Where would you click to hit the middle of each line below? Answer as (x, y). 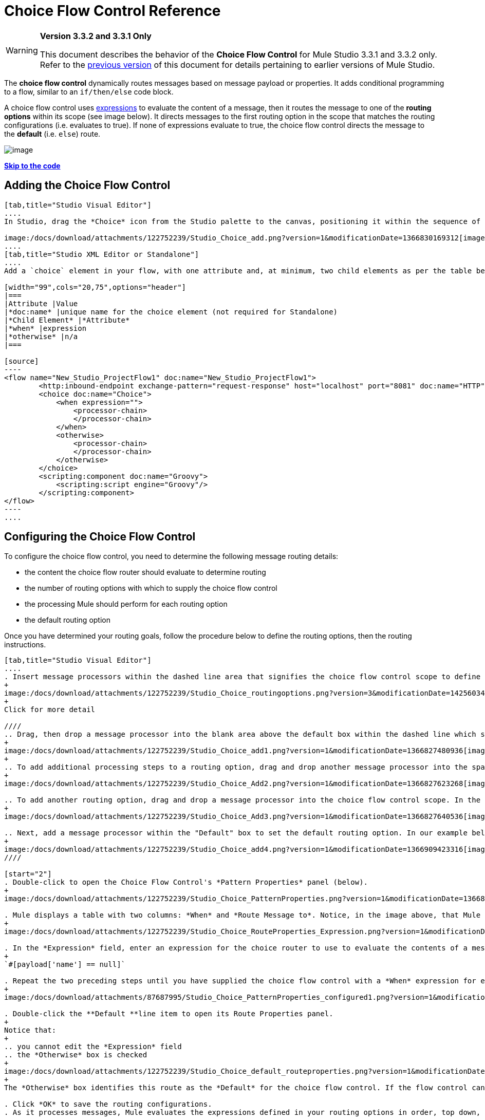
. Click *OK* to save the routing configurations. (108, 1104)
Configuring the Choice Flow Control (100, 537)
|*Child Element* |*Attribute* (67, 320)
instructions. (25, 645)
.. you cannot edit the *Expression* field (93, 1047)
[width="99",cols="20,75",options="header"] (95, 287)
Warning (22, 50)
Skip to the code (32, 165)
